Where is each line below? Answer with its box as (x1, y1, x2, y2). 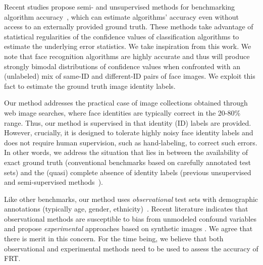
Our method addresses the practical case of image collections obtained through (4, 97, 248, 108)
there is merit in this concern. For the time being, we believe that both (4, 233, 224, 244)
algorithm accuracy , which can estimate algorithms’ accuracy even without (4, 11, 239, 22)
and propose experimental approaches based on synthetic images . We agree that (4, 223, 253, 234)
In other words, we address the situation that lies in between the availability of (4, 147, 248, 157)
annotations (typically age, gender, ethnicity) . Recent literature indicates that (4, 203, 248, 214)
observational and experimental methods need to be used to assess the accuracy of (4, 243, 258, 253)
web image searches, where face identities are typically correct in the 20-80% (4, 107, 241, 118)
